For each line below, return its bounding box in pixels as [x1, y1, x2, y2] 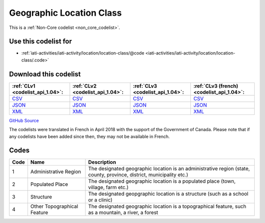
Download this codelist [9, 70, 81, 78]
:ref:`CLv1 [12, 83, 35, 89]
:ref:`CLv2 [72, 83, 97, 89]
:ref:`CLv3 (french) [193, 83, 238, 89]
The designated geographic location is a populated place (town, [88, 178, 236, 185]
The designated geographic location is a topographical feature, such [88, 203, 246, 210]
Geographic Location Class [9, 7, 122, 18]
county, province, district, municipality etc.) [88, 171, 188, 178]
